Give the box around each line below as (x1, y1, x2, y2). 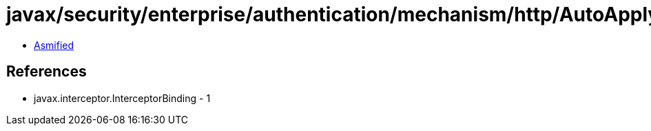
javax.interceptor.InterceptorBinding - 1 (34, 92, 211, 104)
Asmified (34, 39, 74, 51)
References (6, 63, 87, 81)
